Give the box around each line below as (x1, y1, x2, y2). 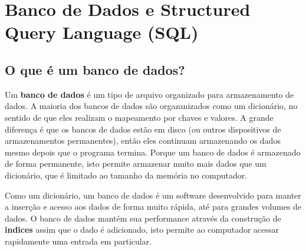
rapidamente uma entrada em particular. (5, 235, 152, 247)
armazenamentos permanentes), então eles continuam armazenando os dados (5, 134, 281, 147)
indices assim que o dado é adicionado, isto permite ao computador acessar (5, 223, 279, 236)
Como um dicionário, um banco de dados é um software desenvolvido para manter (5, 189, 301, 201)
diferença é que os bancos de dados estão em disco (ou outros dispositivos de (5, 123, 281, 135)
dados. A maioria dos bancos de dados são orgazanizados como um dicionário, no (5, 100, 298, 112)
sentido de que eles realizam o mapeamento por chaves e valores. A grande (5, 111, 274, 123)
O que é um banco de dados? (5, 60, 185, 78)
